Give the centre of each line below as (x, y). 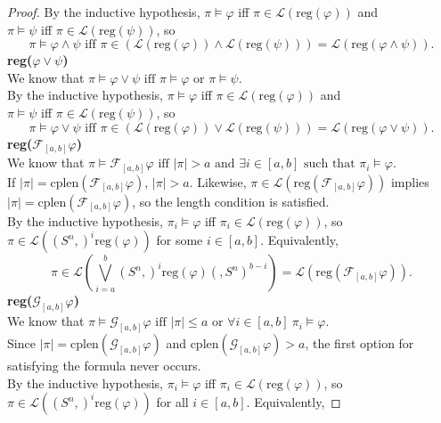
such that (329, 164)
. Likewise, (218, 181)
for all (172, 402)
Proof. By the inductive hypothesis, (104, 12)
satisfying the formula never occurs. (104, 365)
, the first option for (359, 342)
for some (180, 240)
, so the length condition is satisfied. (231, 201)
